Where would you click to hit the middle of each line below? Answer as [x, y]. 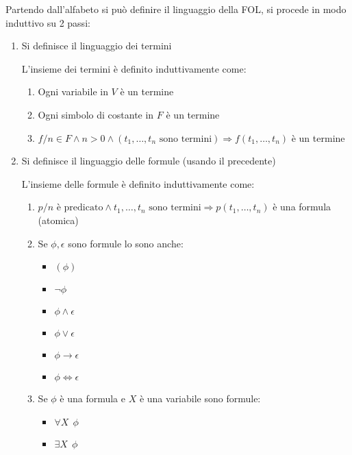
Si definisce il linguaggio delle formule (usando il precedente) [149, 161]
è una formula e [92, 398]
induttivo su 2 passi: [48, 22]
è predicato [80, 208]
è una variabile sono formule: [200, 398]
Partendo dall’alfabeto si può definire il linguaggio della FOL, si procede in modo [176, 9]
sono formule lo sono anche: [126, 243]
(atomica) [58, 220]
